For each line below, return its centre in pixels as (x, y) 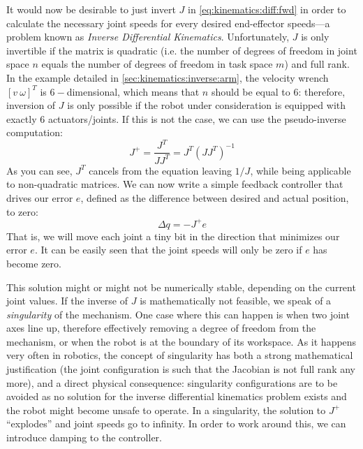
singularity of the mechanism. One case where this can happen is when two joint (178, 314)
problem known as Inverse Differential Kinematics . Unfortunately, (148, 37)
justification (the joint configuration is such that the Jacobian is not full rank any (181, 369)
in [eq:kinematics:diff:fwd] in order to (267, 9)
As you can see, (39, 170)
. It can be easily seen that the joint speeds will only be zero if (168, 250)
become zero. (34, 263)
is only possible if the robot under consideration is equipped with (207, 105)
